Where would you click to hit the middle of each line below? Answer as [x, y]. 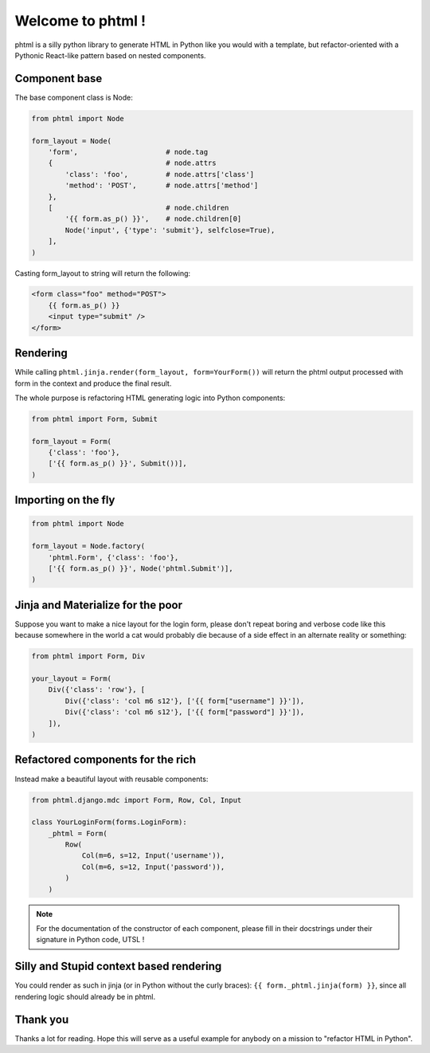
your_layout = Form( [71, 679]
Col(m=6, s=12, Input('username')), [153, 856]
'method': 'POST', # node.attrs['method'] [162, 186]
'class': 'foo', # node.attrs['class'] [160, 174]
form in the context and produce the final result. [93, 383]
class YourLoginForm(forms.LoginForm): [109, 822]
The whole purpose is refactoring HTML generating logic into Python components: [150, 398]
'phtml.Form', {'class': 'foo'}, [113, 557]
